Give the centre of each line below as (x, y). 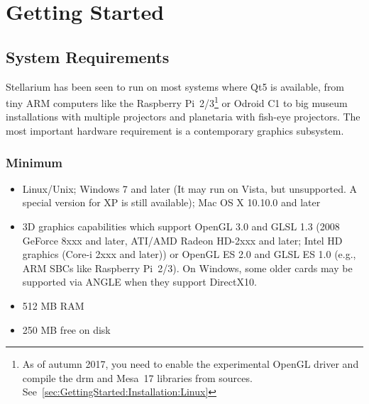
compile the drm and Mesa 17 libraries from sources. (137, 377)
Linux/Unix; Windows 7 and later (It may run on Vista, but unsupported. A (189, 188)
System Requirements (88, 56)
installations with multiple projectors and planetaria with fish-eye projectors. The (183, 117)
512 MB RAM (53, 305)
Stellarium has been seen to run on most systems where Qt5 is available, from (175, 86)
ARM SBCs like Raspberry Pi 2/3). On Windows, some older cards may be (187, 268)
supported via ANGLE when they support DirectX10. (139, 282)
